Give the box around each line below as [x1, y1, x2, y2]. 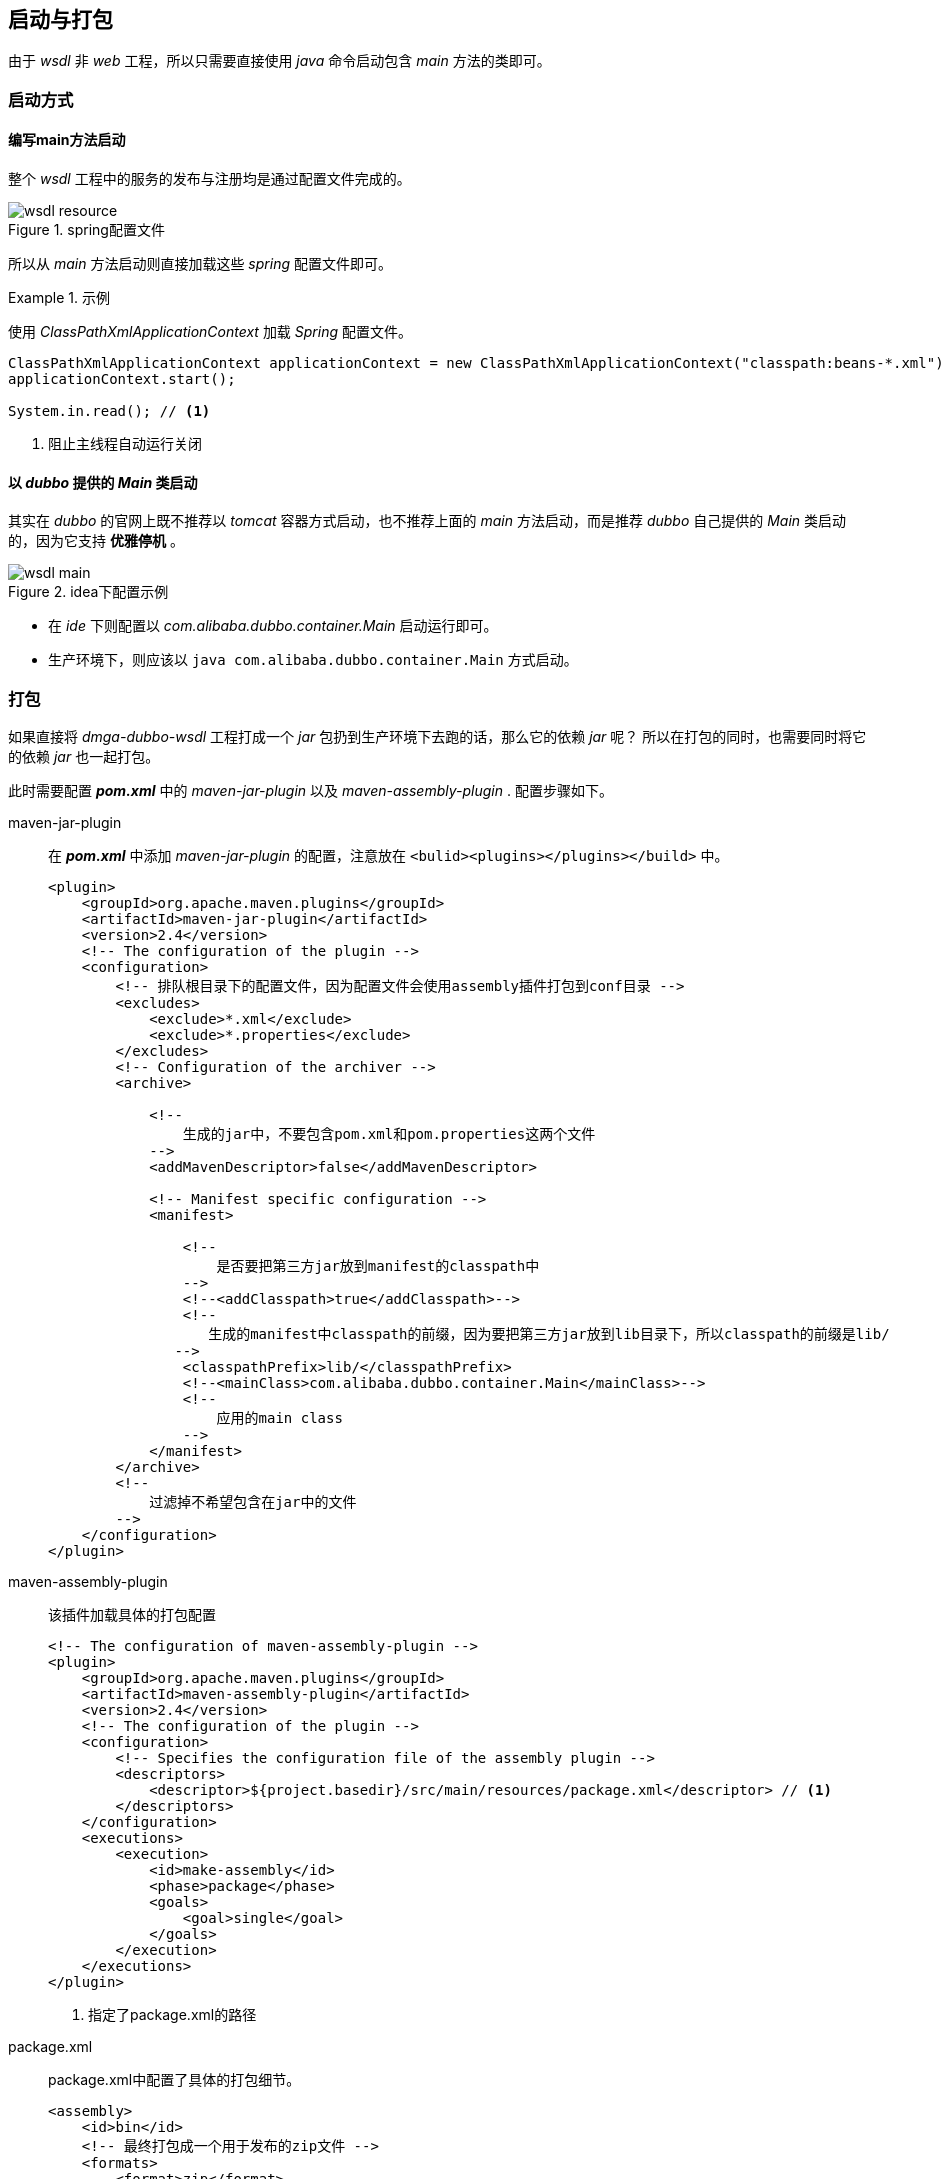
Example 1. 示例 [8, 289, 110, 307]
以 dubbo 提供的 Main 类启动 [8, 473, 198, 491]
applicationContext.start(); [8, 371, 236, 388]
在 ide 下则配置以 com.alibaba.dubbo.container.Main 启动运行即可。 [48, 617, 498, 635]
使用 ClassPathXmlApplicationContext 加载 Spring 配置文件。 [8, 323, 412, 341]
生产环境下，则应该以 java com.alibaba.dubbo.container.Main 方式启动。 [48, 651, 578, 669]
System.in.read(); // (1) [8, 403, 211, 420]
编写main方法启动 [8, 131, 126, 149]
